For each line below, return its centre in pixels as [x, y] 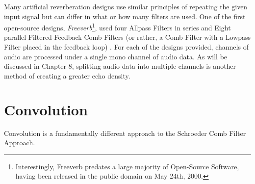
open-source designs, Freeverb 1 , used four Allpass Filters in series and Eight [117, 27]
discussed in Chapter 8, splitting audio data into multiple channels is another [120, 66]
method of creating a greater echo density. [67, 75]
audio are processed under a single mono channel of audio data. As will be [116, 56]
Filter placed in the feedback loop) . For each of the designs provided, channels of [126, 47]
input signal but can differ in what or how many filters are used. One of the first [125, 16]
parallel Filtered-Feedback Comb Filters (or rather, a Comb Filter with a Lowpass [127, 37]
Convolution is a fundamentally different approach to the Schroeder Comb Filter [125, 133]
